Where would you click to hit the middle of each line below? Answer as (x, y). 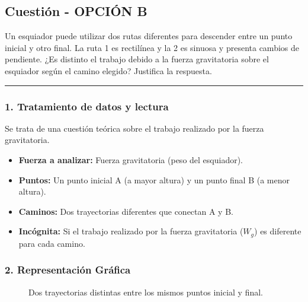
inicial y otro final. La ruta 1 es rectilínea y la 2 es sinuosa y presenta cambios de (152, 47)
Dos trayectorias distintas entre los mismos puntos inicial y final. (146, 292)
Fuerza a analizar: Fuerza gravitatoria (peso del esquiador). (131, 159)
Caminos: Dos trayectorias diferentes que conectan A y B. (126, 211)
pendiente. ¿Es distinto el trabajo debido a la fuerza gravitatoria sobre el (137, 59)
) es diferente (278, 231)
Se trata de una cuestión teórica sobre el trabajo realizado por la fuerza (134, 128)
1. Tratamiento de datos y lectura (87, 106)
